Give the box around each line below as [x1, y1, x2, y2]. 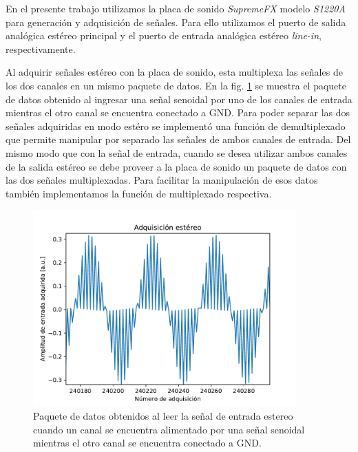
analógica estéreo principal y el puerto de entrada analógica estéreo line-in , [6, 28, 322, 43]
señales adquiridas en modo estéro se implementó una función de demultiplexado [6, 118, 346, 133]
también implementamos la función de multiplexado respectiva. [6, 186, 272, 200]
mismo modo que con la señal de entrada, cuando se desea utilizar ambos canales [6, 145, 348, 160]
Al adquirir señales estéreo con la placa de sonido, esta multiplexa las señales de [6, 65, 343, 79]
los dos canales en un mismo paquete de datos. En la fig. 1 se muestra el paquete [6, 78, 346, 92]
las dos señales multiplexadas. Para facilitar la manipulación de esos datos [6, 173, 318, 187]
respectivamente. [6, 41, 76, 56]
